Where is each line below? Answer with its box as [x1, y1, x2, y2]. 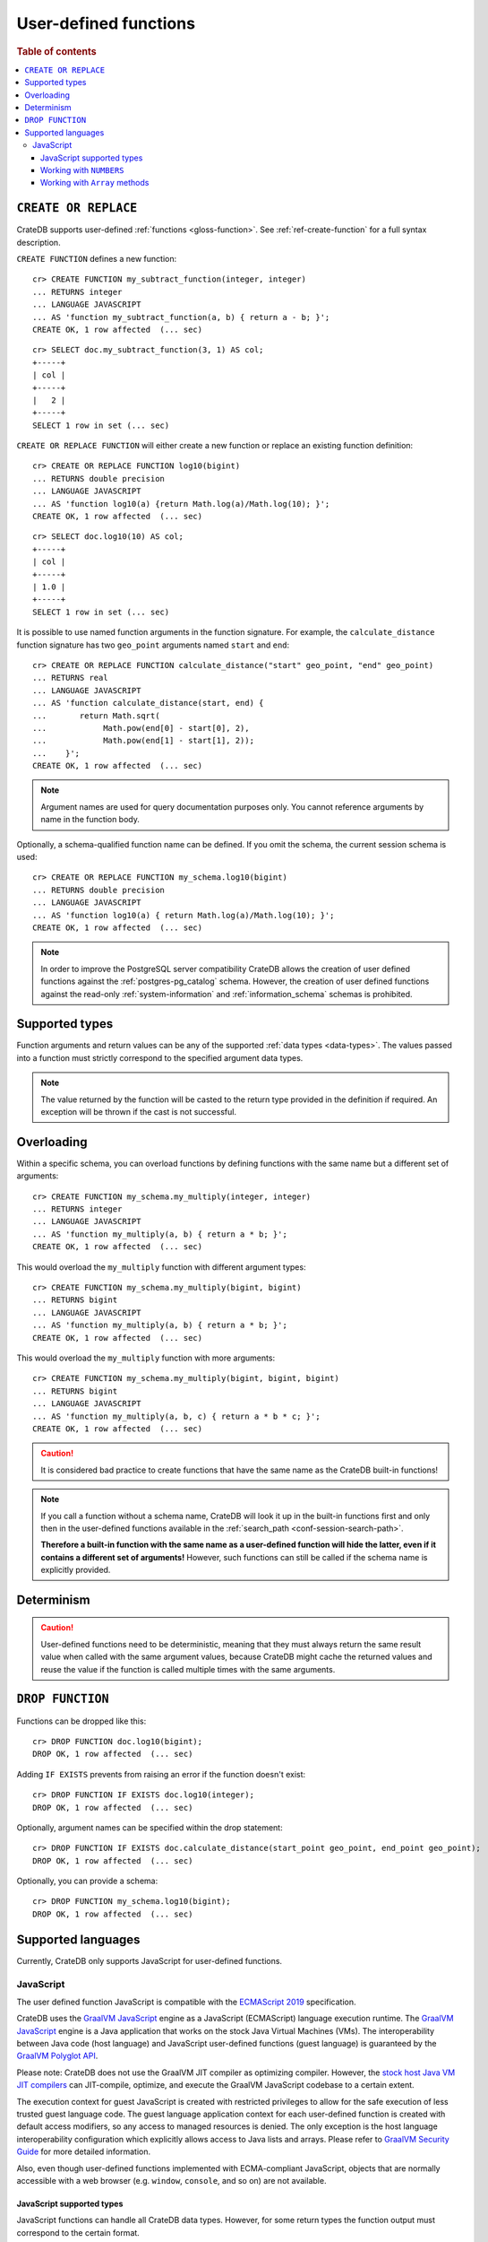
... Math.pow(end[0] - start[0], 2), [32, 723, 250, 733]
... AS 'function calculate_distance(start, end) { [32, 698, 264, 708]
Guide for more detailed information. [16, 2146, 151, 2157]
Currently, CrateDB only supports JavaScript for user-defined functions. [16, 1955, 282, 1966]
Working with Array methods [40, 178, 150, 188]
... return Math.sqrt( [32, 710, 160, 721]
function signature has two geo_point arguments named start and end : [16, 639, 290, 650]
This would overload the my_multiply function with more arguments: [16, 1352, 276, 1363]
